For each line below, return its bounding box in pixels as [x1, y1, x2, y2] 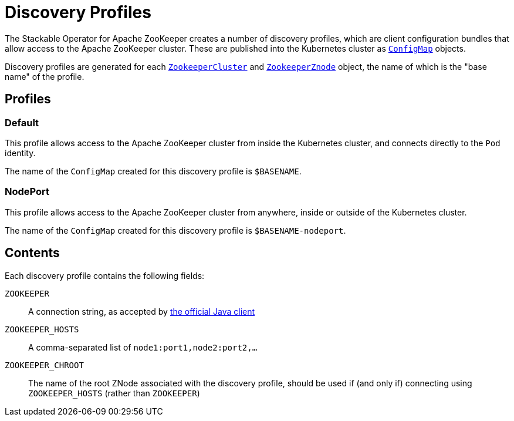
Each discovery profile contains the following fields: [5, 270, 205, 281]
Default [5, 116, 39, 129]
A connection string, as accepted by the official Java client [28, 306, 255, 316]
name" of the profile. [5, 71, 84, 82]
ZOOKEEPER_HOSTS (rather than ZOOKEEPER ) [28, 388, 200, 398]
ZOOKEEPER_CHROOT [5, 360, 84, 370]
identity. [5, 147, 36, 158]
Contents [5, 245, 60, 261]
